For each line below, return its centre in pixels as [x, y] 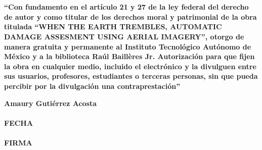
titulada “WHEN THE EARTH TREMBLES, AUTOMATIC [113, 27]
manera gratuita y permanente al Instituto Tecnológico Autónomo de [128, 46]
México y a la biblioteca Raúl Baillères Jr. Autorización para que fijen [129, 56]
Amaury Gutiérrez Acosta [51, 103]
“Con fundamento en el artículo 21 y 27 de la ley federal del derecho [126, 7]
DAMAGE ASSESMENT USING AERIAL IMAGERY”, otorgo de [124, 36]
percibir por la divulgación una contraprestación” [92, 86]
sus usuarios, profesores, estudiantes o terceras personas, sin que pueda [131, 76]
